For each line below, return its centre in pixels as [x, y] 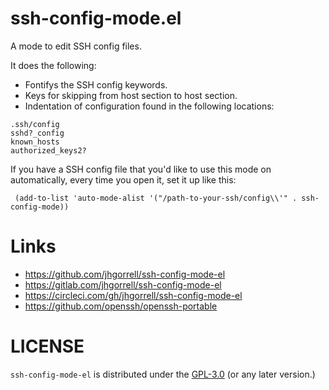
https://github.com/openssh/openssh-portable [121, 306]
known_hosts [35, 142]
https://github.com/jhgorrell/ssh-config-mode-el [125, 274]
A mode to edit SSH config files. [76, 46]
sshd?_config [37, 133]
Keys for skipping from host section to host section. [131, 95]
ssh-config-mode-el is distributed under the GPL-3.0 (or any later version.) [163, 374]
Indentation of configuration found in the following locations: [149, 106]
